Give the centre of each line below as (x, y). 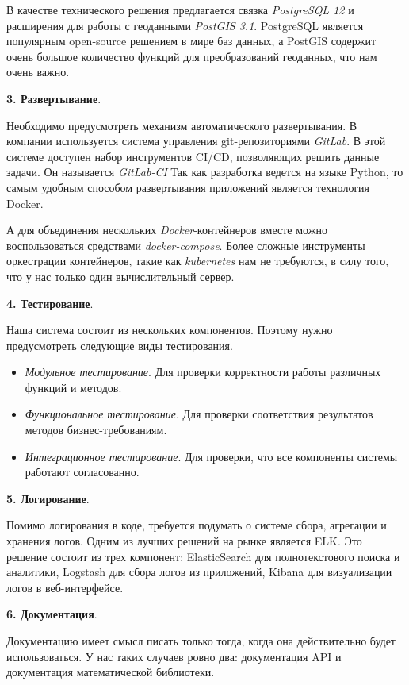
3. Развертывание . (54, 98)
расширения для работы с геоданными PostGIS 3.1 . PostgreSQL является (185, 25)
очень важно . (38, 72)
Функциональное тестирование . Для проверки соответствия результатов (199, 414)
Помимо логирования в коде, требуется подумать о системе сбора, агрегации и (197, 525)
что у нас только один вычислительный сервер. (120, 276)
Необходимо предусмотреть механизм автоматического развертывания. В (182, 125)
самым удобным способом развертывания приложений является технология (188, 187)
